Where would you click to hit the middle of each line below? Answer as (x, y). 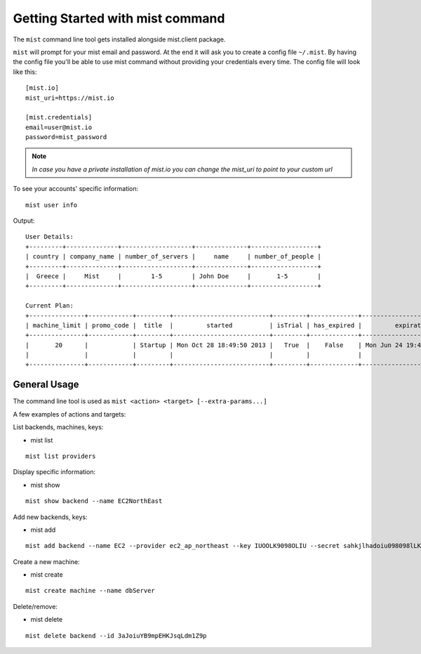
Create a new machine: (46, 561)
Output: (24, 221)
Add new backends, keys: (50, 517)
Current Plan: (49, 306)
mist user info (52, 205)
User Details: (49, 237)
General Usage (46, 385)
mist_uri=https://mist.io (70, 98)
